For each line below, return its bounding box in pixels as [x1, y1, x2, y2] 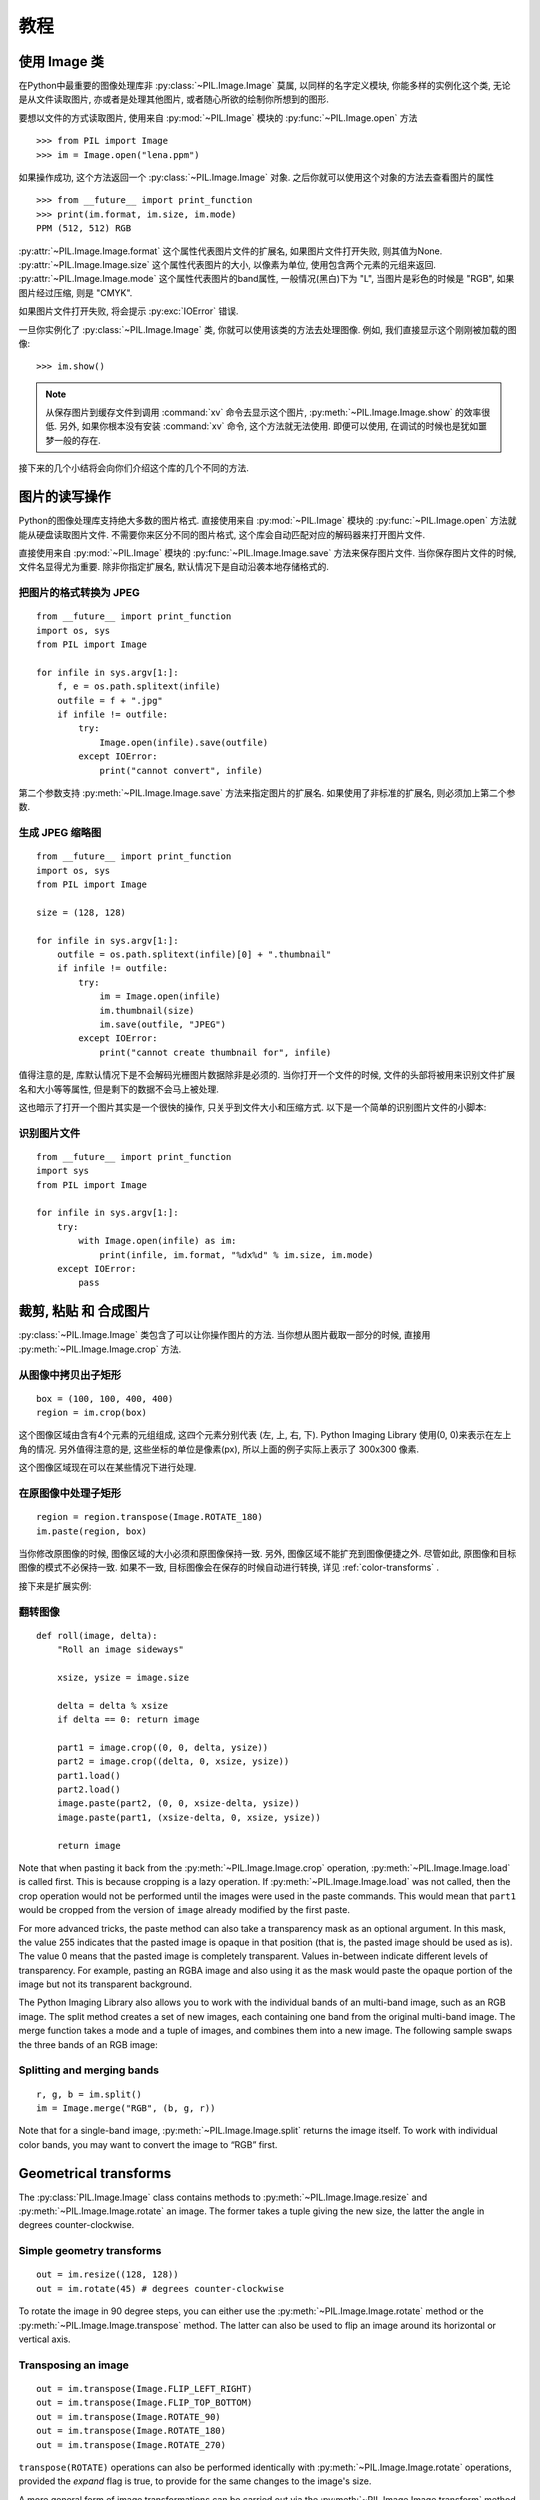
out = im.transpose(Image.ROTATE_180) [36, 2425, 227, 2437]
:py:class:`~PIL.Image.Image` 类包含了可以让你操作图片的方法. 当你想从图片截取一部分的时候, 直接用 [18, 1329, 431, 1341]
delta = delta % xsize [56, 1700, 169, 1711]
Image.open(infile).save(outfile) [99, 736, 269, 748]
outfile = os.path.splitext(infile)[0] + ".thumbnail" [56, 949, 332, 960]
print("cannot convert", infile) [99, 765, 264, 776]
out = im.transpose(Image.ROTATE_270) [36, 2439, 227, 2450]
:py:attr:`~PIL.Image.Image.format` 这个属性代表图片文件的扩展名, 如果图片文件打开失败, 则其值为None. [18, 245, 443, 257]
